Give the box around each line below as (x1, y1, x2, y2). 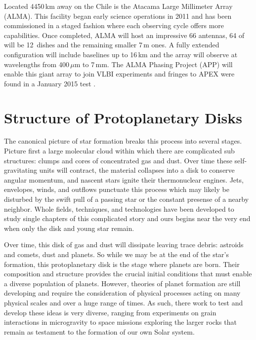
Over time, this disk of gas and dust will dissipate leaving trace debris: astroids (4, 239, 244, 250)
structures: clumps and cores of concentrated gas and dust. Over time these (4, 155, 232, 165)
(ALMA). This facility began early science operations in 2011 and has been (4, 10, 232, 21)
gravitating (4, 165, 37, 175)
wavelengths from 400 (4, 59, 69, 69)
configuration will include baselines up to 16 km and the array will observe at (4, 49, 238, 59)
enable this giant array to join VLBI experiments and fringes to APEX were (4, 69, 235, 79)
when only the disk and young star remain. (4, 223, 134, 233)
